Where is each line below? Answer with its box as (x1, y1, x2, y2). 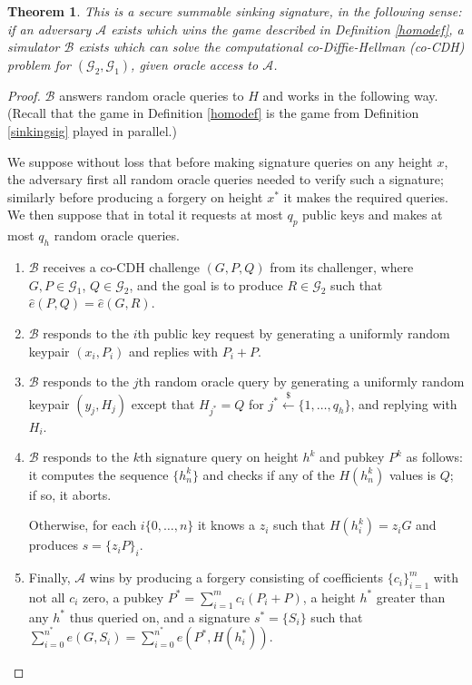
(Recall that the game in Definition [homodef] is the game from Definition (7, 103, 419, 122)
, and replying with (350, 394, 457, 413)
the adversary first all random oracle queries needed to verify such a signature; (7, 170, 444, 189)
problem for (7, 54, 71, 73)
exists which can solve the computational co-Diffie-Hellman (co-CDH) (78, 37, 465, 56)
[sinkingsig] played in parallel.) (7, 121, 177, 140)
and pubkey (320, 447, 385, 466)
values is (388, 465, 437, 484)
